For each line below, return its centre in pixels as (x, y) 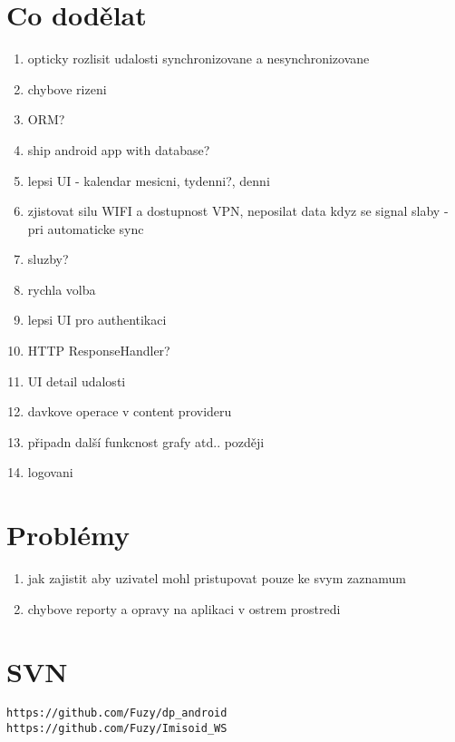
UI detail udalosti (77, 381)
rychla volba (62, 289)
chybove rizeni (67, 88)
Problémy (68, 535)
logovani (50, 472)
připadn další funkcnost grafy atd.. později (146, 441)
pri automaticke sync (86, 228)
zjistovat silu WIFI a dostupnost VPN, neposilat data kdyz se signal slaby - (238, 211)
